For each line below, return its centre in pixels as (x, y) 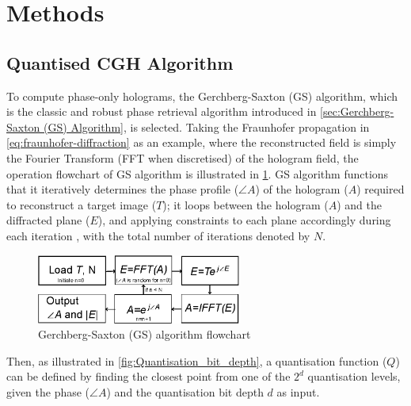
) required (381, 189)
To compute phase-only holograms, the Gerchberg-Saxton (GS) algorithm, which (202, 96)
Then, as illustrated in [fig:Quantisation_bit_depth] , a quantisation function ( (197, 360)
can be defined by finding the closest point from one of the (148, 376)
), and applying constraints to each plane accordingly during (244, 220)
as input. (298, 391)
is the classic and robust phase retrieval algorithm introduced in (162, 111)
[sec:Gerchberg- (357, 111)
